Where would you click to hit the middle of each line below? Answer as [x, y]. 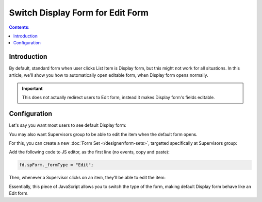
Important [33, 89]
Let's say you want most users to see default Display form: [67, 125]
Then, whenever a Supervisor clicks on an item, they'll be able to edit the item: [87, 178]
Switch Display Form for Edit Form [79, 13]
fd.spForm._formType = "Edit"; [57, 165]
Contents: [19, 27]
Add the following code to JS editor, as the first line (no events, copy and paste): [89, 152]
